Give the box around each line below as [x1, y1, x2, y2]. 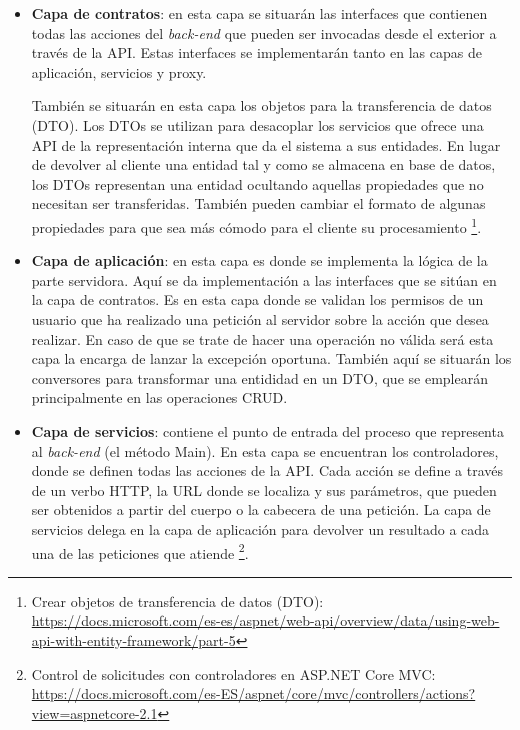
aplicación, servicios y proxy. [31, 61, 207, 82]
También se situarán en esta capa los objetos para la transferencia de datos [31, 95, 492, 116]
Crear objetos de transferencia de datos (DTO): [31, 590, 324, 611]
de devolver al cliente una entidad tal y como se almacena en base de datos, [31, 154, 496, 175]
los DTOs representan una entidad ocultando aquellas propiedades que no [31, 173, 484, 194]
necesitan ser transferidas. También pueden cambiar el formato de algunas [31, 193, 486, 214]
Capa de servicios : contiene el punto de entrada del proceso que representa [31, 420, 504, 441]
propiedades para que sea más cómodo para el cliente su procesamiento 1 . [31, 213, 482, 237]
